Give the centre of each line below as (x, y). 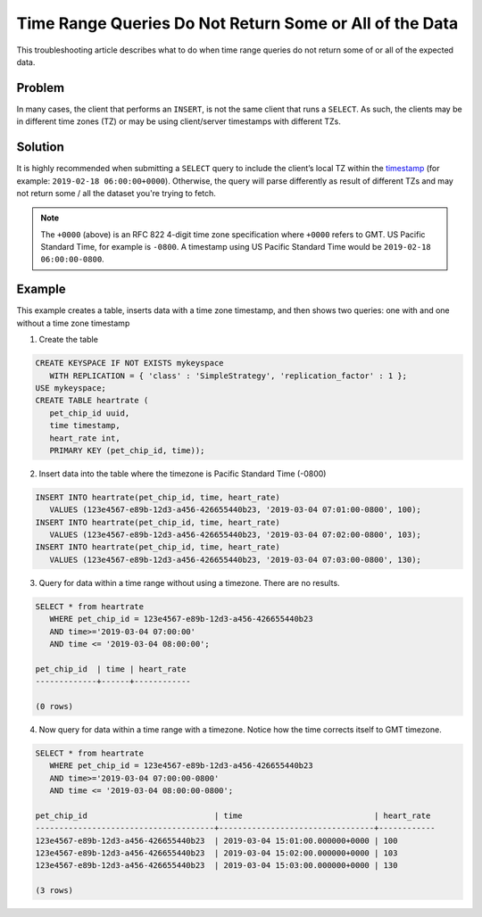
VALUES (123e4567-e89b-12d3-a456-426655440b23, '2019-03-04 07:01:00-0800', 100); (235, 510)
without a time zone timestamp (73, 323)
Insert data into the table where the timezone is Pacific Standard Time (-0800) (183, 474)
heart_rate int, (85, 438)
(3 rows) (54, 891)
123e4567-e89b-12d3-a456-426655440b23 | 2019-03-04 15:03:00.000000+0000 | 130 (216, 866)
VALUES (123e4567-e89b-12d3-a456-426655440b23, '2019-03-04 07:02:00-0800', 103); (235, 535)
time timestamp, (85, 425)
